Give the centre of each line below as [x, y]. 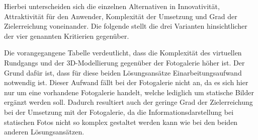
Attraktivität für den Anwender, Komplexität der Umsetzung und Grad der [121, 16]
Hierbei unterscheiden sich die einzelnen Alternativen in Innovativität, [112, 6]
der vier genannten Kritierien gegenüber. [67, 36]
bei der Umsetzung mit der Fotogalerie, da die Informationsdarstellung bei [119, 112]
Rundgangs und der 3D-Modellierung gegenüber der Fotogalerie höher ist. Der [124, 62]
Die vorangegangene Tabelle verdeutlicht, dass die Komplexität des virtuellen [123, 53]
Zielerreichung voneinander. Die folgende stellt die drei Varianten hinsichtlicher [126, 26]
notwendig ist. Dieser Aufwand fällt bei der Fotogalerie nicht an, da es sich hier [126, 82]
